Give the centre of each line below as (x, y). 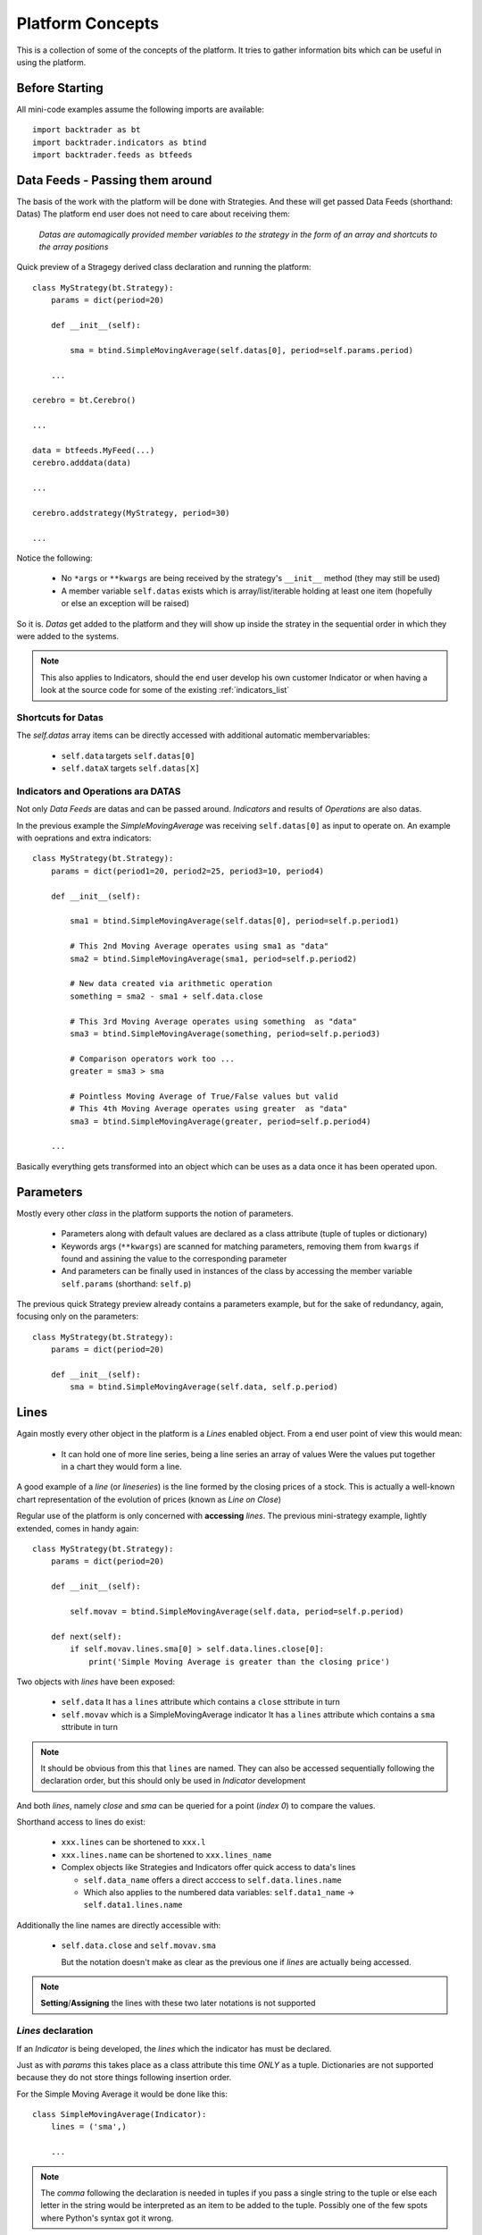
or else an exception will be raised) (125, 603)
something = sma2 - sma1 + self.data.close (166, 996)
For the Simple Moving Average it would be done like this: (122, 2094)
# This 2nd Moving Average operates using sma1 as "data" (199, 946)
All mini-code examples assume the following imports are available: (141, 109)
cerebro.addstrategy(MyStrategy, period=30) (132, 513)
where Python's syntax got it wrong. (107, 2218)
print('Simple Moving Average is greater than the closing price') (239, 1661)
